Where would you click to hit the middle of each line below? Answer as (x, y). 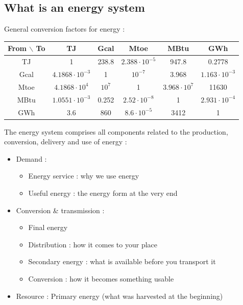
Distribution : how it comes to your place (93, 244)
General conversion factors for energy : (65, 29)
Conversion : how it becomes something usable (101, 278)
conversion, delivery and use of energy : (66, 142)
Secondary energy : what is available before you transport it (122, 261)
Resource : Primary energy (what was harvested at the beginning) (119, 296)
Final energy (48, 227)
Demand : (31, 158)
